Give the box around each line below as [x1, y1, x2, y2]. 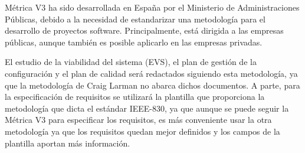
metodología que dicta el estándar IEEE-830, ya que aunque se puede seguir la [5, 102, 289, 114]
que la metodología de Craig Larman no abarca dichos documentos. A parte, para [5, 79, 300, 91]
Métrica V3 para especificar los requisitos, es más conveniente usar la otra [5, 113, 272, 126]
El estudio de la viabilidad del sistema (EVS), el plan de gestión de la [5, 56, 257, 68]
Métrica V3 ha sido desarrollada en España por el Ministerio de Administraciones [5, 1, 300, 13]
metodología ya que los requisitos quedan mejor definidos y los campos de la [5, 125, 280, 137]
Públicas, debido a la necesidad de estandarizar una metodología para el [5, 12, 265, 25]
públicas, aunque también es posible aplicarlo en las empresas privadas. [5, 35, 263, 48]
